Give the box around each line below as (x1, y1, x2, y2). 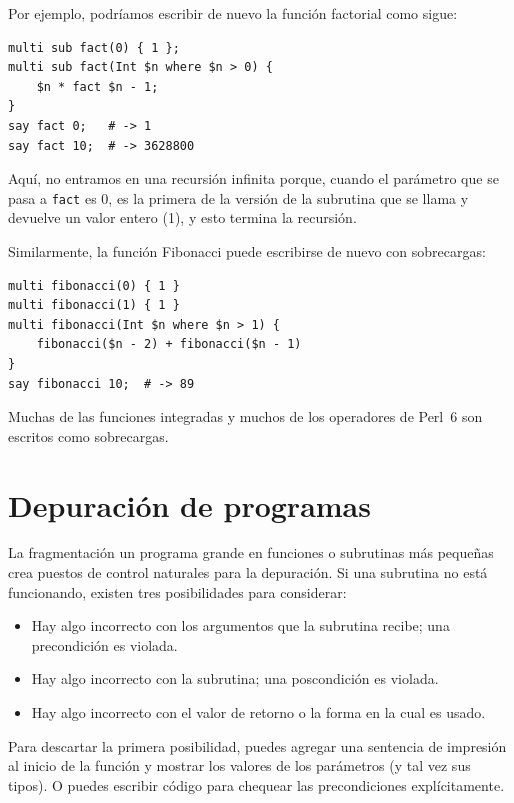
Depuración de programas (8, 484, 371, 525)
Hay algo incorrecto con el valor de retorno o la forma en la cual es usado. (31, 702, 486, 723)
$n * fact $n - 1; (36, 79, 159, 94)
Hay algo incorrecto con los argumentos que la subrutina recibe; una (31, 615, 450, 636)
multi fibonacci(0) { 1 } (8, 278, 180, 293)
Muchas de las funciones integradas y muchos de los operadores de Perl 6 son (8, 406, 483, 427)
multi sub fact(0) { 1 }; (8, 40, 180, 55)
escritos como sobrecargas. (8, 425, 169, 446)
